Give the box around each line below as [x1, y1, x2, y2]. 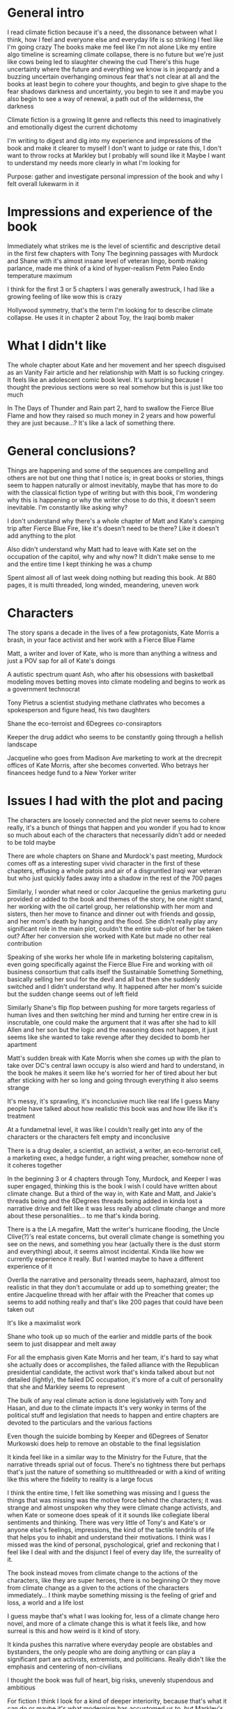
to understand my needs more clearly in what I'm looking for [7, 158, 180, 167]
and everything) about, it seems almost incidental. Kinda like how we [7, 1247, 204, 1255]
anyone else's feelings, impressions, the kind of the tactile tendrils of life [7, 1525, 214, 1534]
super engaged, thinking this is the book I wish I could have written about [7, 1181, 217, 1190]
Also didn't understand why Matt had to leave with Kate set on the [7, 545, 197, 553]
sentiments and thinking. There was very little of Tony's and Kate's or [7, 1518, 206, 1526]
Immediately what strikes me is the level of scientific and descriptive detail [7, 242, 221, 250]
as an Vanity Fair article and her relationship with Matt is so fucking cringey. [7, 368, 225, 376]
